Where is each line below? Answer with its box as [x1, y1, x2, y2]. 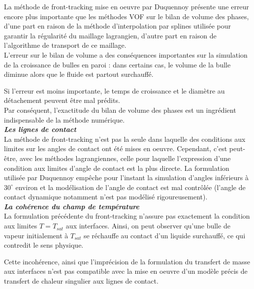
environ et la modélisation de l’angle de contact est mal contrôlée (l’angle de [15, 182, 246, 192]
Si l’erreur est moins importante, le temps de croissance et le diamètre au [4, 85, 225, 96]
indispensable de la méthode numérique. [4, 114, 125, 125]
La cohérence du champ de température [4, 201, 139, 211]
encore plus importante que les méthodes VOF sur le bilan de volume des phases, [4, 11, 249, 21]
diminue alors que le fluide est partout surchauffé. [4, 69, 154, 79]
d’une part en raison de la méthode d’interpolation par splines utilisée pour [4, 21, 231, 31]
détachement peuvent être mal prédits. [4, 95, 120, 105]
